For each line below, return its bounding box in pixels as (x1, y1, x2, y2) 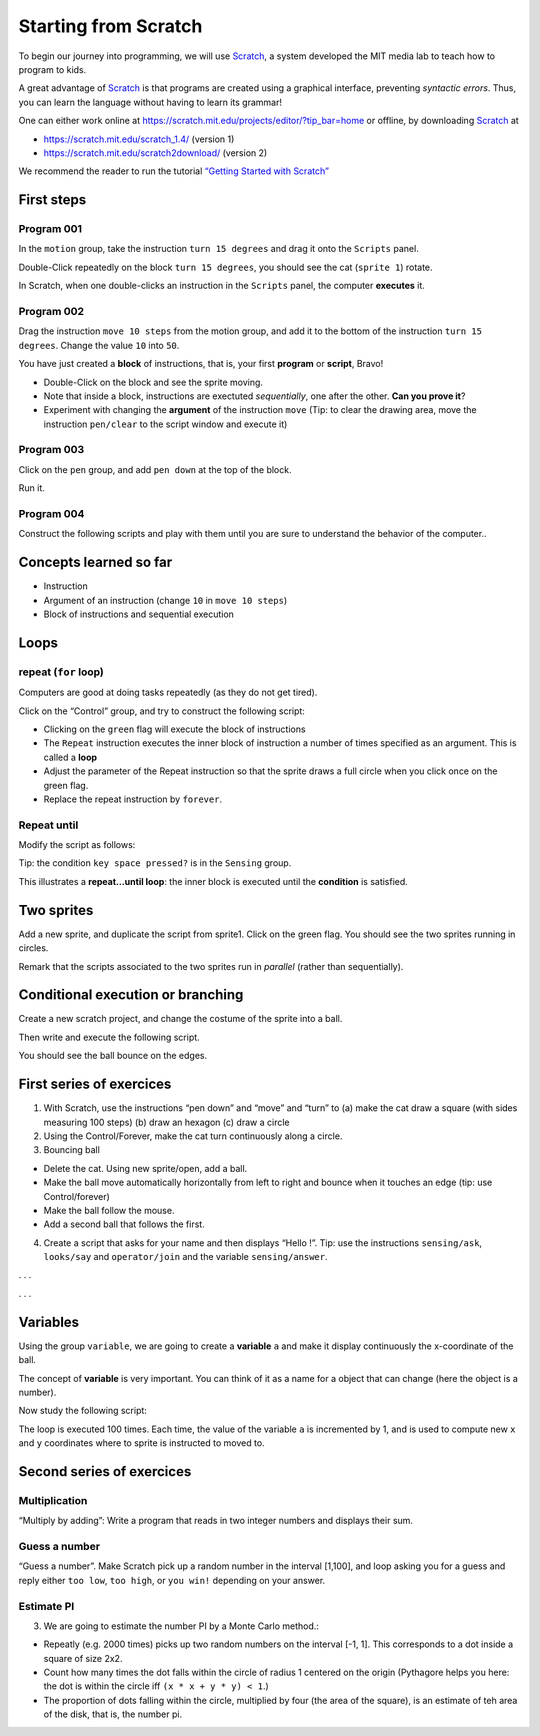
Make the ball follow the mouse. (43, 1204, 175, 1216)
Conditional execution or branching (18, 986, 244, 1004)
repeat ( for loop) (18, 665, 104, 679)
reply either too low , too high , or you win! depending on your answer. (18, 1574, 326, 1586)
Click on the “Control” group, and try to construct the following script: (18, 705, 305, 717)
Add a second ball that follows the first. (43, 1218, 205, 1230)
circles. (18, 942, 49, 954)
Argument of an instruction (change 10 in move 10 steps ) (43, 594, 288, 606)
